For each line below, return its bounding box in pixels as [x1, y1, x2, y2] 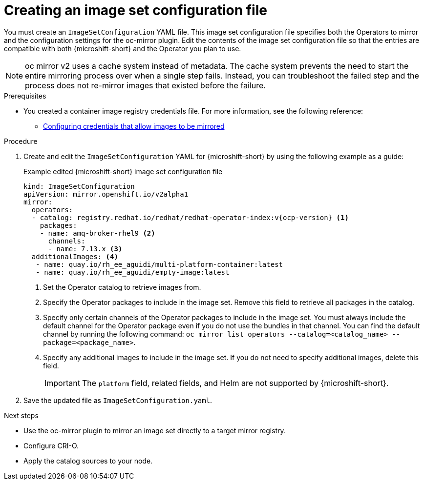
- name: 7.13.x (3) [48, 244, 123, 253]
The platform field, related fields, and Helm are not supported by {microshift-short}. [82, 378, 389, 388]
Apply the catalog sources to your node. [23, 456, 153, 465]
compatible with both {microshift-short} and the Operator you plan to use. [4, 44, 241, 53]
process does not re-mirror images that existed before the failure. [25, 80, 266, 90]
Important [44, 378, 80, 388]
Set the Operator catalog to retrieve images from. [43, 282, 201, 291]
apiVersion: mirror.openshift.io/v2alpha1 [23, 190, 189, 198]
